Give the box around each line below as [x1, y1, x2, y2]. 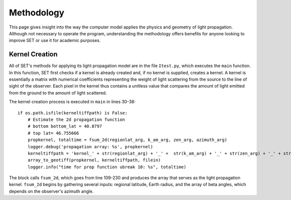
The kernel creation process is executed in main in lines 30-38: [9, 99, 136, 105]
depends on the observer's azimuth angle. [9, 188, 94, 194]
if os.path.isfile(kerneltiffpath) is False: [17, 110, 128, 115]
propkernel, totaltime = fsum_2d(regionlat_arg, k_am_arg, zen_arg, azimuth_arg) [27, 137, 227, 143]
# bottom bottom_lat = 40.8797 [27, 124, 102, 129]
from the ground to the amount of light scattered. [9, 90, 107, 96]
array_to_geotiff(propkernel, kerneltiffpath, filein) [27, 157, 161, 163]
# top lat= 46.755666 [27, 130, 80, 136]
